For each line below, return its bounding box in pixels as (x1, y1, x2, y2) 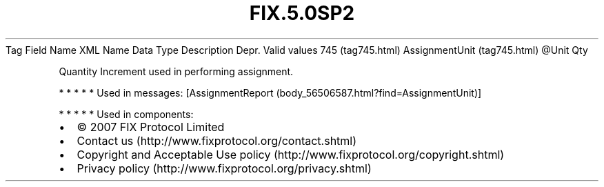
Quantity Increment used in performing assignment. (59, 65, 294, 77)
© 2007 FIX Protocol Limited (77, 119, 225, 134)
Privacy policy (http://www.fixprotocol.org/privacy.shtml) (77, 161, 372, 175)
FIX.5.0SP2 (249, 1, 355, 25)
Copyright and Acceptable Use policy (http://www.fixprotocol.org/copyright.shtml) (77, 147, 505, 161)
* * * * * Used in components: (59, 108, 194, 120)
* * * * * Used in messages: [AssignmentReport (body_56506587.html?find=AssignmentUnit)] (59, 86, 482, 99)
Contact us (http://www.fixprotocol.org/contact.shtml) (77, 133, 357, 148)
